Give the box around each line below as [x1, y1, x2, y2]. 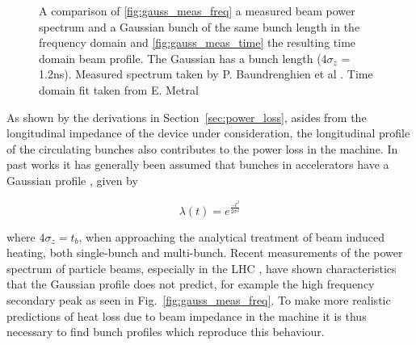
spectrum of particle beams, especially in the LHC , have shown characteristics [6, 259, 397, 276]
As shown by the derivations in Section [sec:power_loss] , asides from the [6, 108, 367, 125]
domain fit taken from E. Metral [39, 81, 199, 98]
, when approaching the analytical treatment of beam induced [78, 228, 385, 245]
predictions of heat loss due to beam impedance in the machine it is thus [6, 307, 367, 324]
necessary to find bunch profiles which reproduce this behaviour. [6, 323, 325, 340]
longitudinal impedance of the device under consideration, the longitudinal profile [6, 124, 410, 141]
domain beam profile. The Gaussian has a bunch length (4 [39, 49, 327, 66]
